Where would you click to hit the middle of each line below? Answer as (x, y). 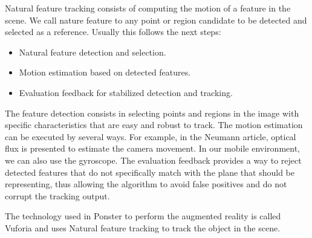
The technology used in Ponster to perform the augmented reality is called (143, 216)
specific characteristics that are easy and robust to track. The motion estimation (154, 125)
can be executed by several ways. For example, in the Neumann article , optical (151, 136)
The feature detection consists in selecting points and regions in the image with (152, 113)
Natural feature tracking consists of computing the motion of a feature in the (148, 8)
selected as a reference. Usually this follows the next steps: (113, 32)
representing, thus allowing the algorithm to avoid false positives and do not (146, 184)
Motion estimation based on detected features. (105, 72)
